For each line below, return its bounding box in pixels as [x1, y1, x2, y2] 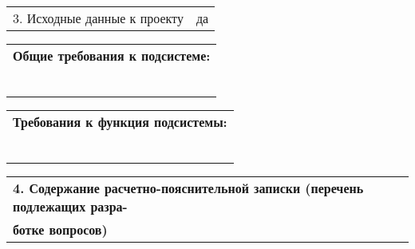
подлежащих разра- [13, 197, 128, 215]
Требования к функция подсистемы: [13, 113, 227, 131]
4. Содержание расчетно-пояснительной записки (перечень [13, 179, 364, 197]
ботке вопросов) [13, 220, 108, 239]
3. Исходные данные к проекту [13, 9, 184, 27]
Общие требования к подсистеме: [13, 46, 211, 65]
